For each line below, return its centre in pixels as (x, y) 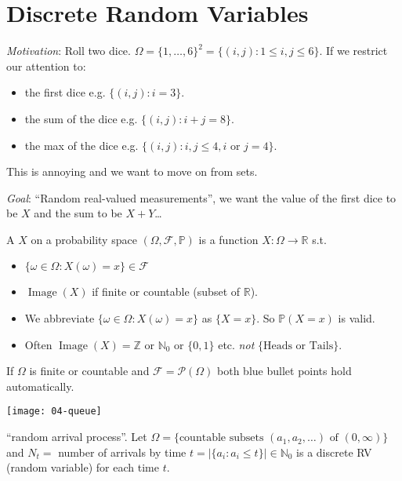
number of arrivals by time (122, 452)
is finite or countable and (89, 371)
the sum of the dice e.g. (81, 118)
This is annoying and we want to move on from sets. (132, 171)
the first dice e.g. (65, 92)
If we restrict (357, 51)
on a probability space (84, 239)
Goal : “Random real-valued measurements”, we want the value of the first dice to (201, 197)
